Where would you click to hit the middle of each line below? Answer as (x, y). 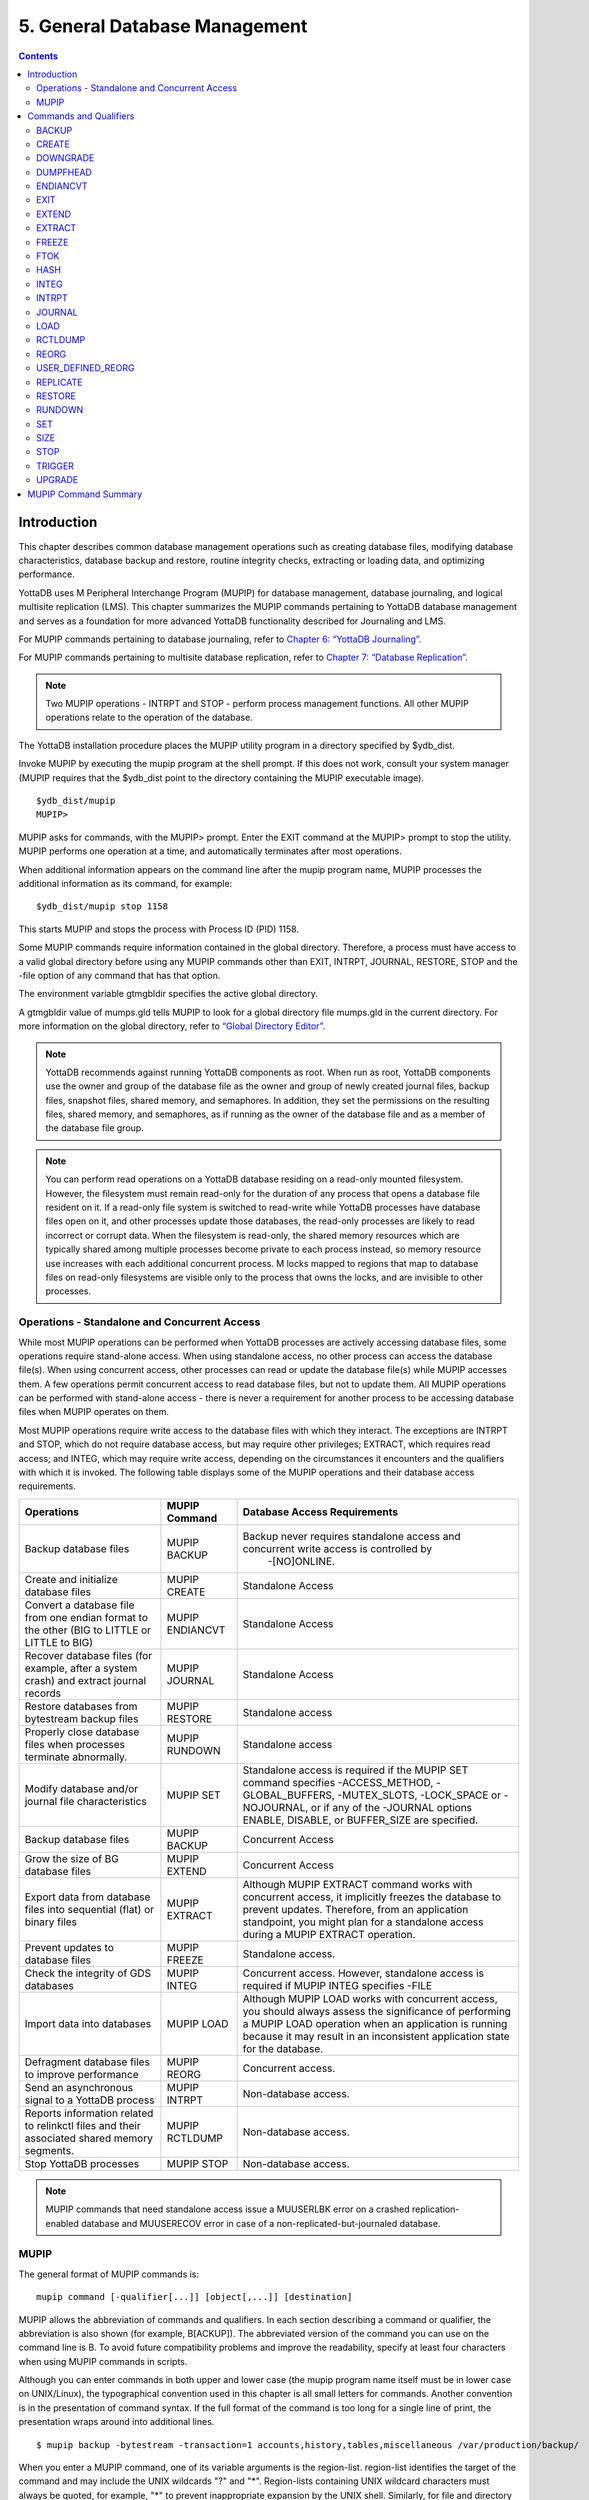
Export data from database (87, 1897)
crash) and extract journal (85, 1680)
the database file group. (94, 1128)
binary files (51, 1922)
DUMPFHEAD (64, 172)
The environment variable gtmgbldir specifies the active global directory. (168, 994)
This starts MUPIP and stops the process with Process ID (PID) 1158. (159, 929)
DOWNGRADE (65, 158)
